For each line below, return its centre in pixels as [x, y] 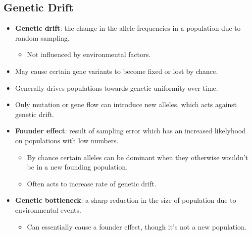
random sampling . [42, 37]
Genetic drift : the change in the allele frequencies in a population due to [128, 28]
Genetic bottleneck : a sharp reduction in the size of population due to [126, 200]
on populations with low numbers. [67, 140]
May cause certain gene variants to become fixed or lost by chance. [117, 71]
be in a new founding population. [77, 167]
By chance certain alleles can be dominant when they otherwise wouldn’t [138, 157]
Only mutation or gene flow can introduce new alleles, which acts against [126, 104]
